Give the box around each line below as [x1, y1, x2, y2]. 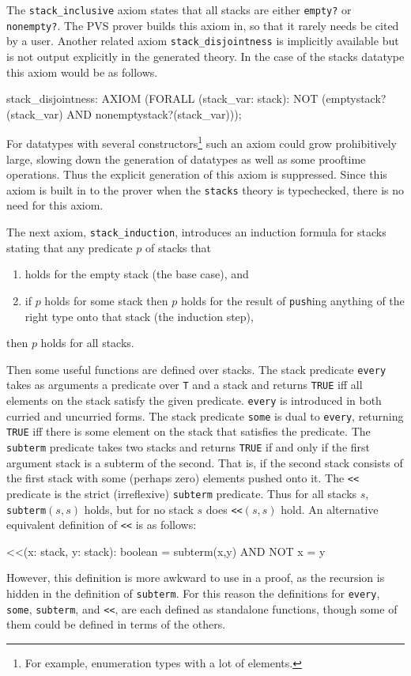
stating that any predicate [6, 239, 133, 255]
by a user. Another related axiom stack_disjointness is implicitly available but [6, 32, 399, 49]
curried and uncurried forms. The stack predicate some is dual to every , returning [6, 407, 404, 424]
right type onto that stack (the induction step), [25, 308, 254, 324]
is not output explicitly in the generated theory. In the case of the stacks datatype [6, 47, 405, 64]
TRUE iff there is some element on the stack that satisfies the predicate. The [6, 423, 371, 440]
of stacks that [145, 239, 211, 255]
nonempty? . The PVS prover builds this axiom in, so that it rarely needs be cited [6, 17, 399, 33]
